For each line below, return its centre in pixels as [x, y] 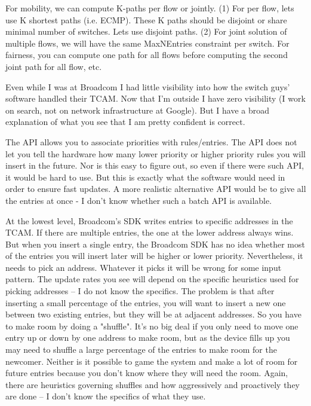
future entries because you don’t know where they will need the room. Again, [147, 373]
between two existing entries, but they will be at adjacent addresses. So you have [153, 314]
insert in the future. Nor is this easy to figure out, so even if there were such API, [155, 165]
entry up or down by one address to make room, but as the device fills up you [148, 338]
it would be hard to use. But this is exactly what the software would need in [145, 177]
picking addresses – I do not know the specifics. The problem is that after [140, 291]
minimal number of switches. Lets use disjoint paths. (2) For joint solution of [146, 31]
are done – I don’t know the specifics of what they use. [106, 396]
